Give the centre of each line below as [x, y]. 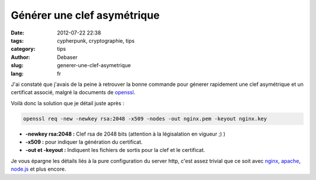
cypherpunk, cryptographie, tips [96, 40]
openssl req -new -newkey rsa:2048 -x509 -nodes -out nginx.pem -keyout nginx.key [145, 119]
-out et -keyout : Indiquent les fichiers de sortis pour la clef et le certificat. [115, 150]
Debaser [67, 57]
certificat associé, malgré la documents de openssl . [73, 92]
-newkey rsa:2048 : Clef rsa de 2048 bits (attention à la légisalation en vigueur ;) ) [125, 134]
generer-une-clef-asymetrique [94, 65]
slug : [17, 65]
